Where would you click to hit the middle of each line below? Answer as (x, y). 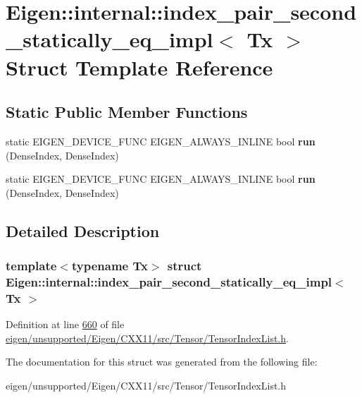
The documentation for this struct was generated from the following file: (162, 362)
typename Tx (110, 266)
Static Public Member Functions (127, 112)
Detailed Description (83, 230)
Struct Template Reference (139, 67)
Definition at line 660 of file (65, 324)
